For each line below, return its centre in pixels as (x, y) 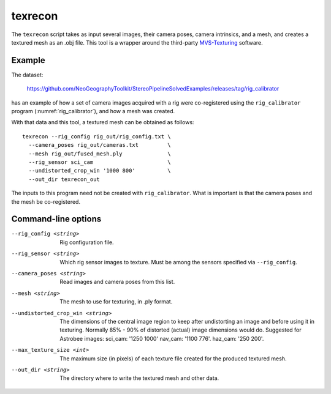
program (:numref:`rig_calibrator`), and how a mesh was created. (93, 111)
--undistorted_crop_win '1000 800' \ (100, 171)
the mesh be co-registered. (46, 201)
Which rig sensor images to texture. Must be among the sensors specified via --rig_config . (178, 262)
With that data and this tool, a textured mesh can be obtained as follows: (103, 122)
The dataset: (27, 75)
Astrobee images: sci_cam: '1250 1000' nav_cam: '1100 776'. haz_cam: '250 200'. (162, 338)
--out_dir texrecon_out (64, 179)
